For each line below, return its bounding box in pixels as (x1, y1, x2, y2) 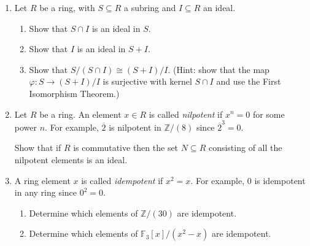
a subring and (124, 1, 176, 13)
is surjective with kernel (103, 75, 192, 88)
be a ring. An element (39, 107, 122, 120)
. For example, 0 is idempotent (190, 174, 306, 186)
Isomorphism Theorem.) (29, 86, 120, 99)
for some (252, 107, 285, 120)
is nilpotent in (109, 120, 161, 133)
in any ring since (14, 186, 77, 199)
